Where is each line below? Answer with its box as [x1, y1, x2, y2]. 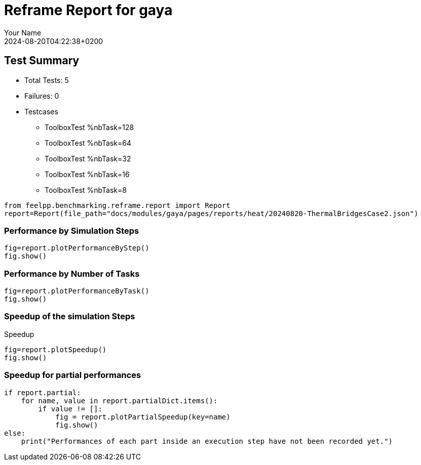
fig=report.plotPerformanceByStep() [4, 244, 149, 252]
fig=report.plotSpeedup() [4, 345, 107, 354]
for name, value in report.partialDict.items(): [21, 396, 218, 405]
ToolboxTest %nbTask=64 [45, 138, 131, 147]
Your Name [4, 28, 42, 37]
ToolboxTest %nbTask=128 [45, 122, 134, 132]
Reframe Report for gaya [4, 2, 173, 19]
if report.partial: [4, 388, 81, 397]
